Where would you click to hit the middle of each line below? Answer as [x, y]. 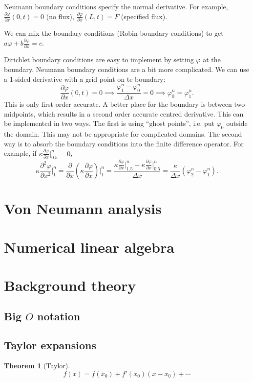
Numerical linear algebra [89, 247]
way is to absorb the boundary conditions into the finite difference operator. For [124, 143]
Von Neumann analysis [83, 208]
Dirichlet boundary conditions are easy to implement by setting [99, 60]
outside [237, 123]
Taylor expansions [50, 345]
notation [59, 316]
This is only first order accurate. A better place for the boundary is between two [125, 104]
